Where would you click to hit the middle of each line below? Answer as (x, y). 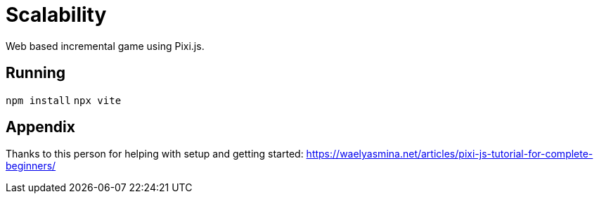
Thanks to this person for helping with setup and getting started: (155, 154)
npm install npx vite (64, 100)
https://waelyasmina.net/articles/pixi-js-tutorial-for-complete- (450, 154)
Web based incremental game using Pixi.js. (105, 46)
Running (36, 73)
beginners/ (31, 166)
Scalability (56, 15)
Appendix (40, 127)
